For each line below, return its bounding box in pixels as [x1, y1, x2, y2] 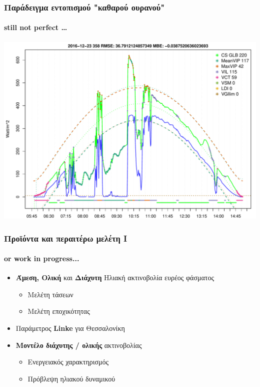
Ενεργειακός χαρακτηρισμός [27, 356, 109, 367]
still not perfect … [4, 22, 67, 33]
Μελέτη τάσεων [27, 289, 73, 299]
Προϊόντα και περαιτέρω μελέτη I [4, 232, 127, 244]
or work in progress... [4, 253, 79, 264]
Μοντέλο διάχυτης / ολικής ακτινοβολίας [15, 339, 142, 350]
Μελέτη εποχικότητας [27, 306, 90, 316]
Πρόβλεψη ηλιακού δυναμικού [27, 373, 115, 383]
